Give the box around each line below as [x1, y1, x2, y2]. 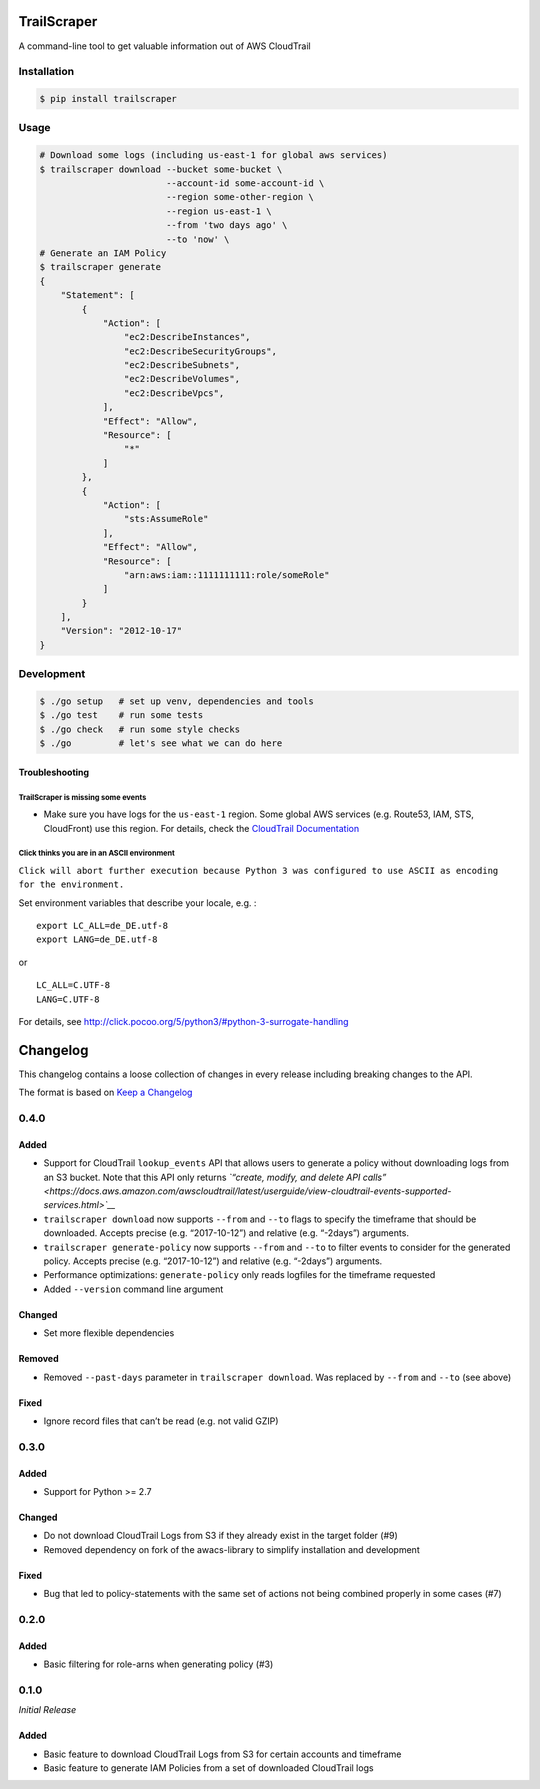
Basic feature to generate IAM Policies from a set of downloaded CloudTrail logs [43, 1761, 374, 1774]
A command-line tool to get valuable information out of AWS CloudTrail [18, 40, 311, 52]
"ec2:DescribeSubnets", [123, 360, 240, 371]
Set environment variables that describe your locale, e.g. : [18, 896, 257, 909]
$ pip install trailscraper [39, 93, 177, 105]
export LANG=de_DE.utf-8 [36, 934, 158, 945]
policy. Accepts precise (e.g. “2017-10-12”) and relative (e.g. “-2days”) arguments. [43, 1255, 383, 1267]
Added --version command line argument [43, 1283, 224, 1295]
